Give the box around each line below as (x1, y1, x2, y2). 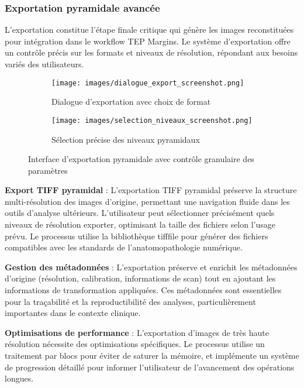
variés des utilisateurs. (5, 58, 84, 70)
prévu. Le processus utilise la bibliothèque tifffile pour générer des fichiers (5, 229, 268, 242)
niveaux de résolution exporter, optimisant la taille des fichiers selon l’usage (5, 218, 276, 231)
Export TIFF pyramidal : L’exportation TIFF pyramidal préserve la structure (5, 184, 297, 196)
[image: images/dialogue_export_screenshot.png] (51, 78, 244, 87)
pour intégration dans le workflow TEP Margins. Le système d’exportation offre (5, 35, 291, 47)
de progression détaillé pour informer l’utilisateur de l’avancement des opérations (5, 360, 295, 373)
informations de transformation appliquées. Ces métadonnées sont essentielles (5, 284, 282, 296)
